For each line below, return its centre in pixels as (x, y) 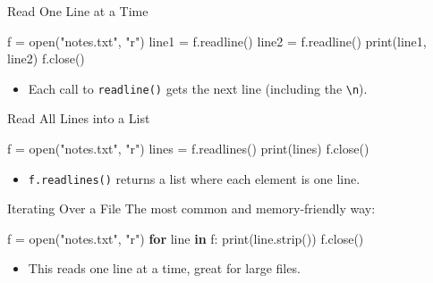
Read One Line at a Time (78, 11)
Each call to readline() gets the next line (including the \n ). (198, 88)
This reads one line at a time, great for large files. (164, 268)
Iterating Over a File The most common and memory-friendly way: (191, 208)
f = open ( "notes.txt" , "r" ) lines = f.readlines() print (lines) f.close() (188, 149)
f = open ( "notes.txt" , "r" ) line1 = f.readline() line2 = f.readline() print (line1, (217, 41)
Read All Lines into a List (79, 118)
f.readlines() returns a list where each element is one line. (194, 178)
